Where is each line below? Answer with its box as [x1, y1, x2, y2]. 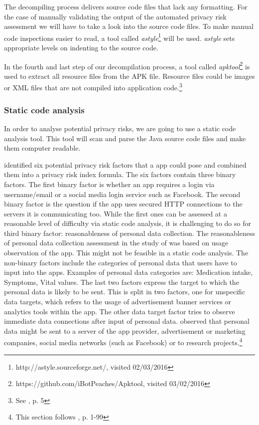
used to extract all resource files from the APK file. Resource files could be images [4, 70, 255, 81]
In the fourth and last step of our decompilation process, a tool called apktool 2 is [4, 59, 250, 71]
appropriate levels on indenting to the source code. [4, 42, 158, 53]
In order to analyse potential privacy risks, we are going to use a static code [4, 123, 236, 133]
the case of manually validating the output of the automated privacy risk [4, 11, 227, 21]
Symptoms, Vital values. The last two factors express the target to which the [4, 276, 239, 287]
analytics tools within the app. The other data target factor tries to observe [4, 306, 235, 316]
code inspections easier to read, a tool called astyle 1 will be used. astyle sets [4, 31, 235, 43]
